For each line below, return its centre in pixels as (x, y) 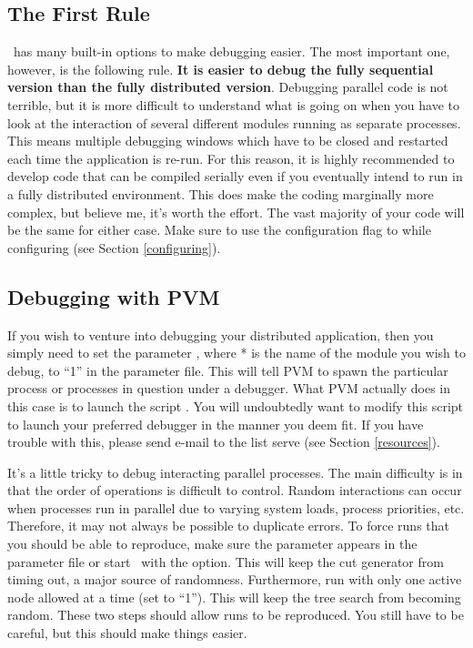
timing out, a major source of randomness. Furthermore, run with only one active (235, 579)
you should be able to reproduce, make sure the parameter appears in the (212, 544)
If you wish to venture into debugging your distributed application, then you (221, 334)
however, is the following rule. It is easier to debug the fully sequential (221, 69)
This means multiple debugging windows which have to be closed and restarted (228, 141)
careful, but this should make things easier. (127, 633)
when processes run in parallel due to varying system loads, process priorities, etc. (236, 507)
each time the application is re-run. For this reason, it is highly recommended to (231, 158)
